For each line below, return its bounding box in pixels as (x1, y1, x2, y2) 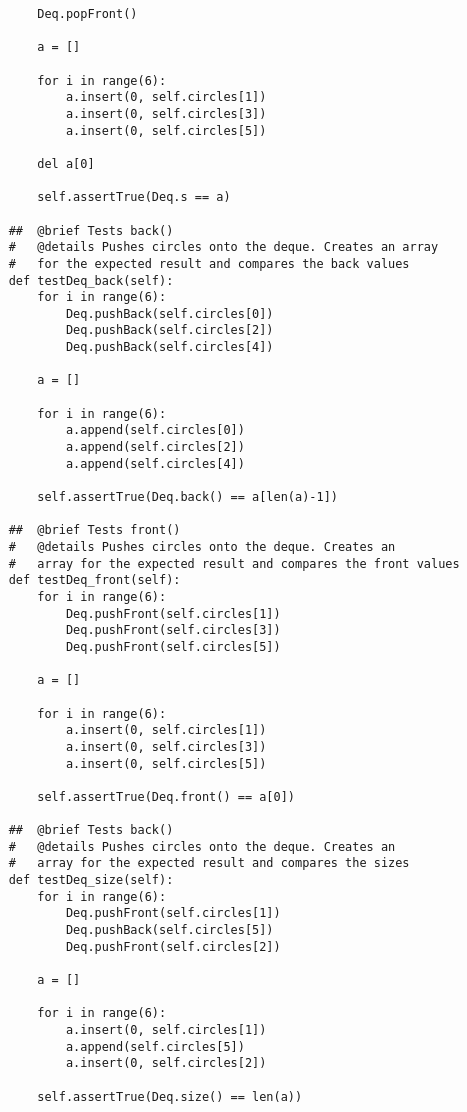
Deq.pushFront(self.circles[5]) (65, 639, 281, 654)
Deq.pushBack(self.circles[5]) (65, 923, 274, 938)
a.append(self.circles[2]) (65, 440, 245, 455)
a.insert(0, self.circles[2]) (65, 1056, 267, 1071)
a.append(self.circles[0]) (65, 423, 245, 438)
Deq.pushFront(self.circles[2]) (65, 939, 281, 954)
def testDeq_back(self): (8, 273, 174, 288)
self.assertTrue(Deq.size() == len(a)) (37, 1089, 303, 1104)
